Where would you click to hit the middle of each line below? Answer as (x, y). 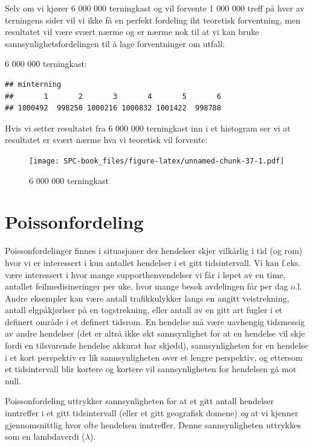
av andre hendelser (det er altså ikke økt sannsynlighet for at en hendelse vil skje (155, 333)
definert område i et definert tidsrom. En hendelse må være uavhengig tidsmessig (155, 321)
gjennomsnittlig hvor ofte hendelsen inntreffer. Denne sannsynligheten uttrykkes (153, 424)
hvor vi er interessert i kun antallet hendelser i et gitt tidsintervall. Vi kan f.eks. (153, 262)
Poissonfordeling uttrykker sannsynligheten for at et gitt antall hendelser (140, 401)
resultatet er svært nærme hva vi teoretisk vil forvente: (106, 140)
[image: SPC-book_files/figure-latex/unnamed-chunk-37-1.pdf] (157, 161)
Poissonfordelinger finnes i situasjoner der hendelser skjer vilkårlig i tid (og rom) (154, 251)
